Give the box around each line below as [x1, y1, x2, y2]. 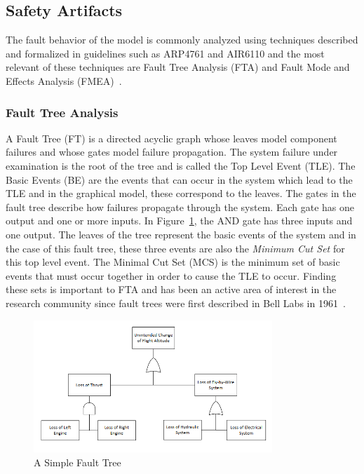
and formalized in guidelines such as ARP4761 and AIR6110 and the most [6, 46, 325, 60]
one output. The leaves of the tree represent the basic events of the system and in [6, 226, 356, 241]
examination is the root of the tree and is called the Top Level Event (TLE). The [6, 158, 356, 172]
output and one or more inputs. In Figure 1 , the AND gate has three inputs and [6, 213, 353, 228]
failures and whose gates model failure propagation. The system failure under [6, 144, 338, 159]
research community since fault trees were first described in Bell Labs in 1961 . [6, 295, 346, 310]
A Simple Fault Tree [34, 454, 121, 469]
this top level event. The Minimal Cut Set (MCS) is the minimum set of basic [6, 255, 340, 269]
